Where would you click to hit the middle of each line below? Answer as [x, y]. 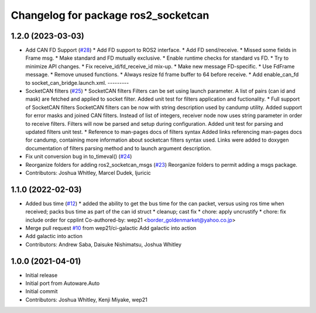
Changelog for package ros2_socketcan [110, 15]
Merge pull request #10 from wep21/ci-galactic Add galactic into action [111, 228]
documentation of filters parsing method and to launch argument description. [118, 148]
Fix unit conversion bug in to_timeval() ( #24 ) [79, 156]
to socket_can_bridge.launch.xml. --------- [77, 82]
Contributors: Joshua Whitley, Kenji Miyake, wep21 [86, 300]
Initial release [42, 275]
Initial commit [42, 291]
